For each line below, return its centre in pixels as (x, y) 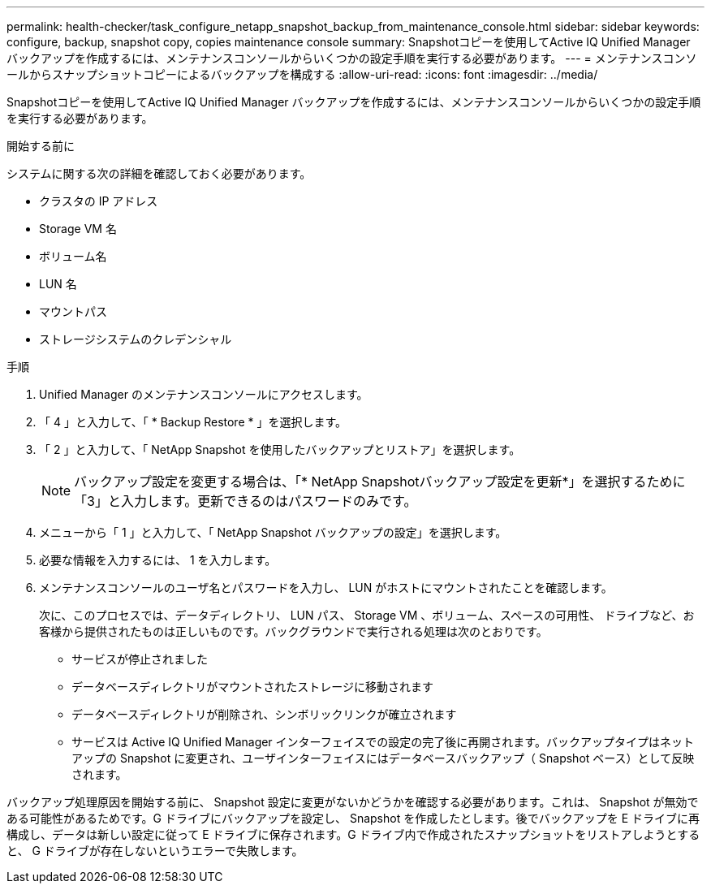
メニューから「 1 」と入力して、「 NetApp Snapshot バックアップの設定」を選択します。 (273, 532)
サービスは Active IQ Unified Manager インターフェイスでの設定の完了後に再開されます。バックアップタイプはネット (383, 742)
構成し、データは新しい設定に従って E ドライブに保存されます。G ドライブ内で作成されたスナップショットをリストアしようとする (353, 834)
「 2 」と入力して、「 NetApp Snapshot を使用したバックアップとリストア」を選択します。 (280, 449)
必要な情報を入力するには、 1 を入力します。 (158, 560)
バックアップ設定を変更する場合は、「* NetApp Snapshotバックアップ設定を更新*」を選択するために (380, 482)
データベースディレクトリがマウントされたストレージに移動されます (253, 687)
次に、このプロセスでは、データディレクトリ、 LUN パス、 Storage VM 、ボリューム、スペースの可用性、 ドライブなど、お (367, 615)
